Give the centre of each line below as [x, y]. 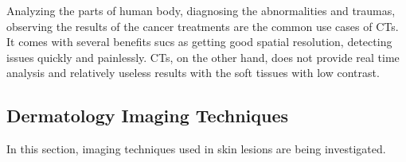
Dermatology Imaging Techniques [148, 116]
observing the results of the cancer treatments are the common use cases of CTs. [203, 26]
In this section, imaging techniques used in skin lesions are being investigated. [196, 149]
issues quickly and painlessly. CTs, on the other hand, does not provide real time [203, 57]
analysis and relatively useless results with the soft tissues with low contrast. [193, 73]
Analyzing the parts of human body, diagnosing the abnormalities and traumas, [201, 10]
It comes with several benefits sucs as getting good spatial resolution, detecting [199, 42]
